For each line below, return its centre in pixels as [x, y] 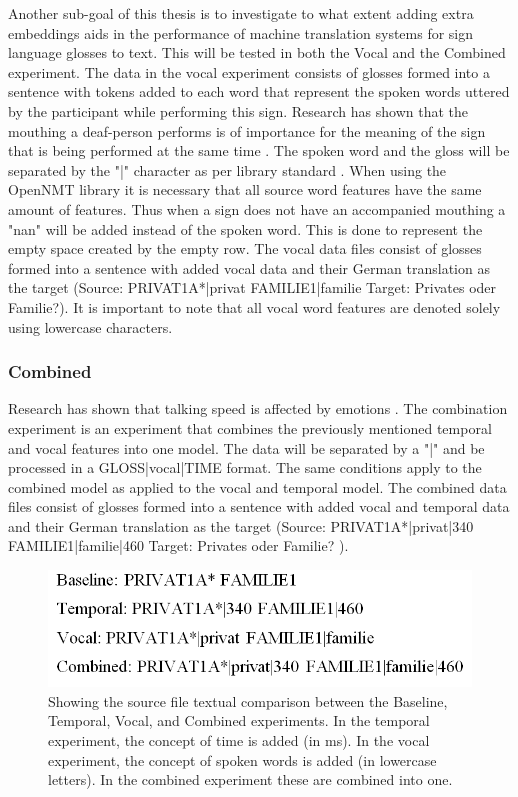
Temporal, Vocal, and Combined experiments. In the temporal [239, 720]
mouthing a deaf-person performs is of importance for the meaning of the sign [247, 130]
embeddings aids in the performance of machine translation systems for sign [241, 32]
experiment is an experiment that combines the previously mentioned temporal [250, 427]
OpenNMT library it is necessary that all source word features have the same [245, 189]
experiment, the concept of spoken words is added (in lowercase [242, 759]
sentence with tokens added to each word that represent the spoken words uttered [259, 91]
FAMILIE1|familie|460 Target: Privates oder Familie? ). [178, 545]
